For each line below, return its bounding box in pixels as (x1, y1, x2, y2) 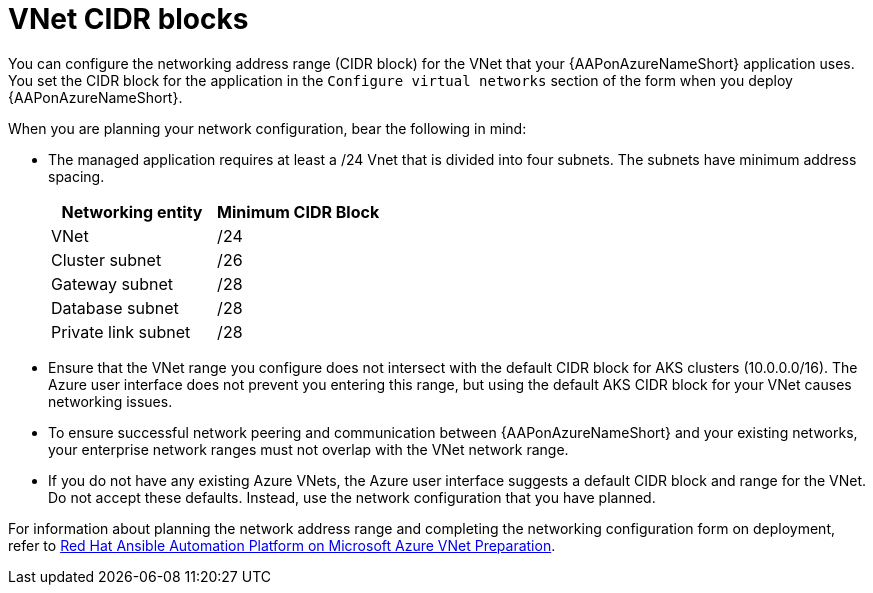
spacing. (48, 167, 105, 185)
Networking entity (61, 201, 203, 222)
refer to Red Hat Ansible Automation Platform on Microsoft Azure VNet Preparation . (8, 536, 556, 554)
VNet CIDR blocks (8, 2, 249, 36)
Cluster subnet (51, 249, 162, 270)
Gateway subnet (51, 273, 174, 294)
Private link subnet (51, 321, 191, 342)
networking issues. (48, 392, 173, 410)
